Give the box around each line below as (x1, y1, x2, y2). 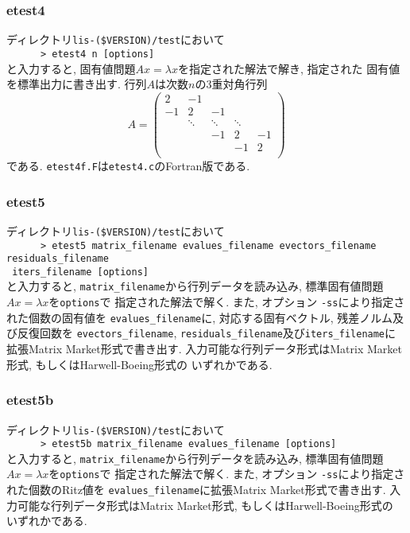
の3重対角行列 (195, 76, 268, 92)
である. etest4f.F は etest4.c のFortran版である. (6, 157, 250, 173)
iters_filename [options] (12, 266, 149, 278)
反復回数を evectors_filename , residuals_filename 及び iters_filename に (17, 325, 396, 341)
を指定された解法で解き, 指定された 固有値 (177, 60, 400, 76)
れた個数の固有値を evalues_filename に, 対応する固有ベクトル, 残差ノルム (6, 309, 393, 325)
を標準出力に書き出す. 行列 (6, 76, 147, 92)
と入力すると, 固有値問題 (6, 60, 136, 76)
